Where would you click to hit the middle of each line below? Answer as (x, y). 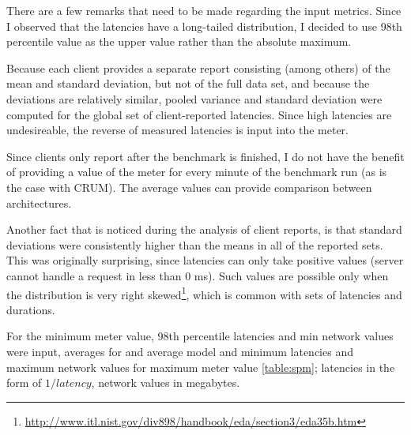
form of (24, 382)
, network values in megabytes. (166, 382)
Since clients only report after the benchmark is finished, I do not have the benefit (205, 156)
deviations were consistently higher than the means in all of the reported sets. (195, 244)
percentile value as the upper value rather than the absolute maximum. (179, 41)
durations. (31, 309)
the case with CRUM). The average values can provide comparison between (189, 187)
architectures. (39, 202)
